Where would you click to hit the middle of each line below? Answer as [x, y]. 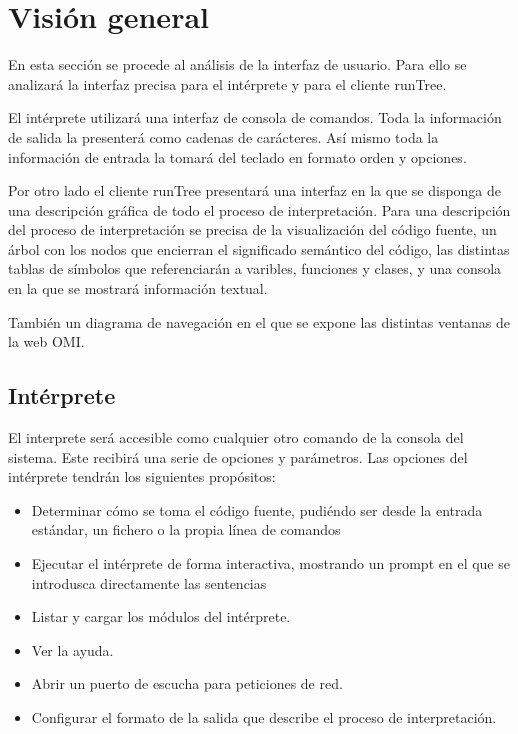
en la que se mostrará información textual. [138, 288]
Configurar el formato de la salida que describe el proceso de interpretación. [264, 716]
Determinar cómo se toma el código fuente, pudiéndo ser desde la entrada [257, 509]
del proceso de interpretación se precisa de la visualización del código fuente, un [252, 229]
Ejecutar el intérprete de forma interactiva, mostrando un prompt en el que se [270, 563]
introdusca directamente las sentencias [149, 582]
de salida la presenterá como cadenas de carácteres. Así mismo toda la [223, 136]
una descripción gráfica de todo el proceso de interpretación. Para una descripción [259, 209]
